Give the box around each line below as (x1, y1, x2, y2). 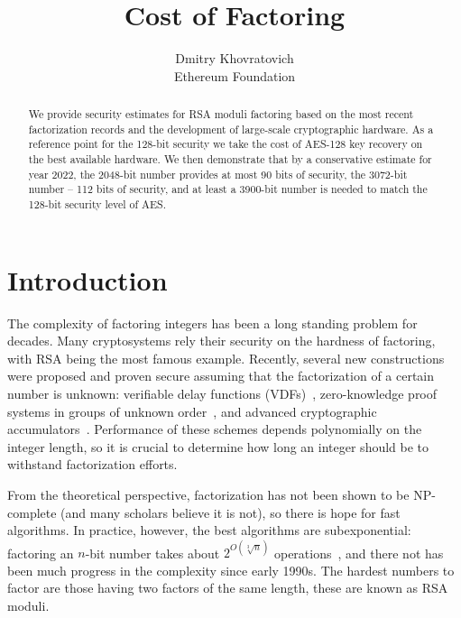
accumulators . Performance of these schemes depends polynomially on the (7, 420, 422, 438)
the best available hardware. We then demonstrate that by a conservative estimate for (28, 152, 432, 167)
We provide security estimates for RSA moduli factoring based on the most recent (28, 106, 414, 122)
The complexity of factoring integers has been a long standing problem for (7, 313, 418, 332)
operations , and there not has (273, 543, 444, 562)
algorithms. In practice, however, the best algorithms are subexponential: (7, 521, 411, 540)
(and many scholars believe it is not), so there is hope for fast (60, 503, 401, 521)
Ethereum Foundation (173, 66, 296, 85)
